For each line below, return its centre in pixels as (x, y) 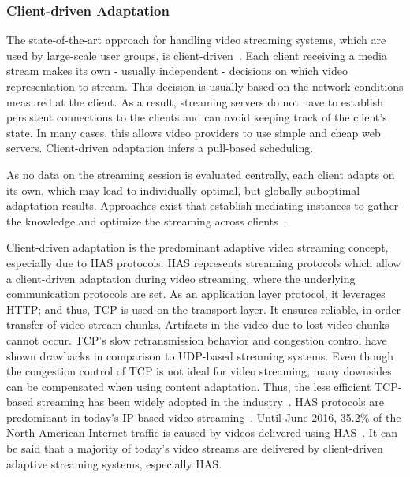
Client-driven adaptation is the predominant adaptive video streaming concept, (198, 247)
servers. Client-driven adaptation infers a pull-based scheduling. (160, 148)
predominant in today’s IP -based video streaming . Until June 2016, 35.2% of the (204, 417)
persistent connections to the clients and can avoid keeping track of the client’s (197, 117)
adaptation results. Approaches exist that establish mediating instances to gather (203, 205)
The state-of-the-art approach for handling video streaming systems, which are (196, 40)
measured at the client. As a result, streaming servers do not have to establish (195, 101)
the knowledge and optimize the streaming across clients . (147, 220)
